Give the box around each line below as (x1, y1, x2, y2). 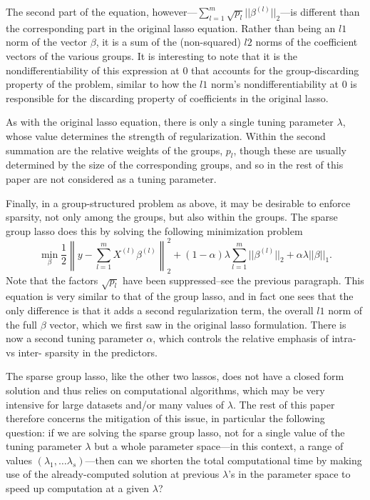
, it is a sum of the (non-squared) (96, 34, 241, 49)
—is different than (280, 4, 360, 19)
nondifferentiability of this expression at (6, 62, 180, 77)
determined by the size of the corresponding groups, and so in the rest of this (6, 157, 344, 172)
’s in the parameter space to (228, 466, 351, 481)
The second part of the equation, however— (6, 4, 197, 19)
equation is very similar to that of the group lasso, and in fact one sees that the (6, 289, 354, 304)
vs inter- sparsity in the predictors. (6, 344, 158, 359)
